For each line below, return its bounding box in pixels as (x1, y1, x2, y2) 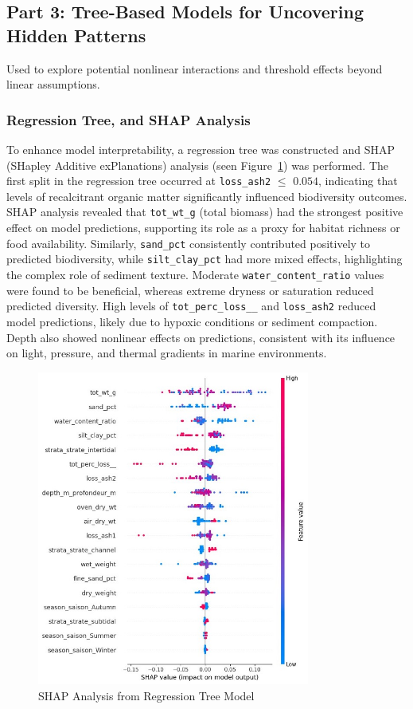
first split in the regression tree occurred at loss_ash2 (6, 172, 271, 189)
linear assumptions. (6, 76, 100, 93)
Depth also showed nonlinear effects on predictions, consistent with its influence (6, 329, 395, 345)
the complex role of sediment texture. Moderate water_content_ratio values (6, 266, 384, 282)
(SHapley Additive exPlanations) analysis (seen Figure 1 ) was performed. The (6, 156, 389, 173)
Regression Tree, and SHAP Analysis (6, 109, 251, 129)
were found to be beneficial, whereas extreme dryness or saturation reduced (6, 282, 374, 298)
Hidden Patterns (6, 22, 146, 47)
